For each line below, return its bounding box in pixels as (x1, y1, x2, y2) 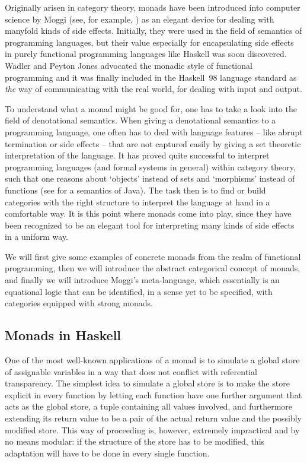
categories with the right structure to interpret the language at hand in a (5, 195, 270, 208)
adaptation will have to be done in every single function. (5, 446, 210, 459)
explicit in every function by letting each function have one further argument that (5, 388, 302, 401)
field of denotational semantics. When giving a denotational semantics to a (5, 114, 276, 126)
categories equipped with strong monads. (5, 297, 153, 309)
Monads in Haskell (5, 326, 121, 344)
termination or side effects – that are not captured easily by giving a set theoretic (5, 137, 301, 150)
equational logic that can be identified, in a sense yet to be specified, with (5, 285, 273, 297)
